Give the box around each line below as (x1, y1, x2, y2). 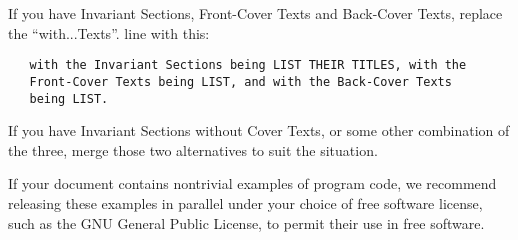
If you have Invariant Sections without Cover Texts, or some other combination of (8, 120, 510, 141)
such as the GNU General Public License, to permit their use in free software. (8, 212, 485, 233)
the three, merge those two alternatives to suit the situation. (8, 139, 378, 160)
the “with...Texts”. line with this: (8, 22, 210, 43)
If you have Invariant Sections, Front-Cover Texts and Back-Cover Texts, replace (8, 3, 503, 23)
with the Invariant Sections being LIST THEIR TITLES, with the (29, 58, 467, 73)
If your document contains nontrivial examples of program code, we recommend (8, 173, 497, 194)
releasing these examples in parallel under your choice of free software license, (8, 192, 483, 213)
